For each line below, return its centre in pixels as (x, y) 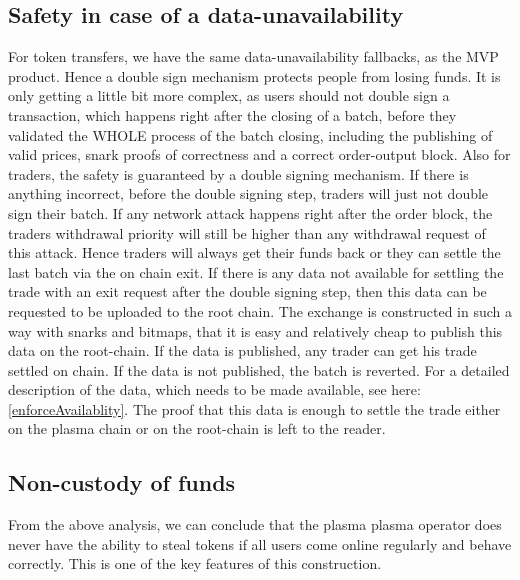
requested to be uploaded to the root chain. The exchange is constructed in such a (260, 310)
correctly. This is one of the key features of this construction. (195, 563)
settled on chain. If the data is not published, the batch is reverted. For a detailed (259, 369)
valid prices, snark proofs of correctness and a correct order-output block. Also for (259, 154)
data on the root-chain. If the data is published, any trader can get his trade (242, 350)
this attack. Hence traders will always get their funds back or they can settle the (254, 252)
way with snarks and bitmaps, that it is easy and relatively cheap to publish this (255, 330)
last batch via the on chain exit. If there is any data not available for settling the (256, 271)
